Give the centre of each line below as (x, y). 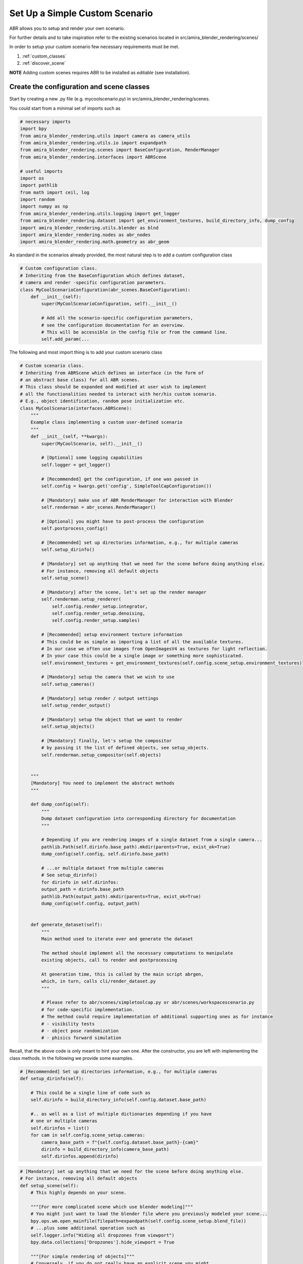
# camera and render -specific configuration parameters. (93, 283)
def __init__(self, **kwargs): (69, 437)
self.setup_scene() (65, 578)
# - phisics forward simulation (81, 1038)
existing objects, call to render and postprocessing (109, 960)
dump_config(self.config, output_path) (90, 903)
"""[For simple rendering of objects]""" (83, 1256)
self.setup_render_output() (76, 706)
